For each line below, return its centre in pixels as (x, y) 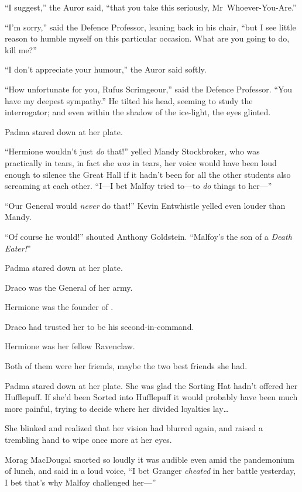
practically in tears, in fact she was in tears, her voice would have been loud (141, 162)
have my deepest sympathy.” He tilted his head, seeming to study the (129, 100)
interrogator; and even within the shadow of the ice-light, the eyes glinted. (138, 112)
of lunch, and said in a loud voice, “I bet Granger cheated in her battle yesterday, (150, 471)
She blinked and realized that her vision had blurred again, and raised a (134, 428)
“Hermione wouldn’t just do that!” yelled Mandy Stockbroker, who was (132, 151)
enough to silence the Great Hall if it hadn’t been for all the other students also (148, 174)
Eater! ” (18, 248)
